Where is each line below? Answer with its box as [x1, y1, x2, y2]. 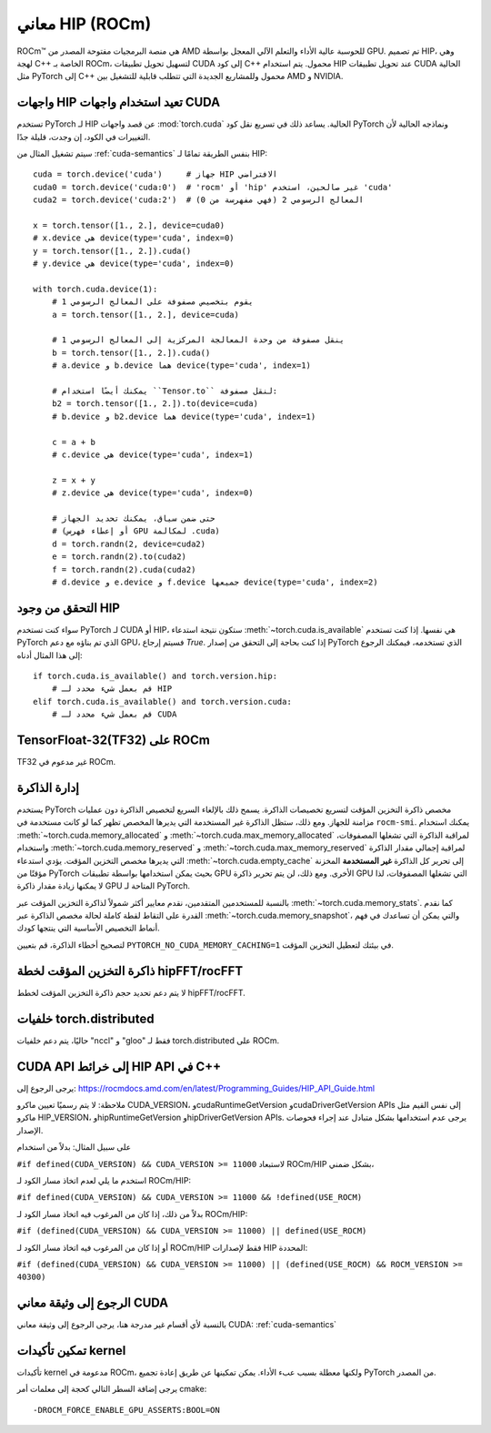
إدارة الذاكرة [16, 779, 79, 796]
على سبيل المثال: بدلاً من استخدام [16, 1142, 132, 1153]
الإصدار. [16, 1124, 44, 1135]
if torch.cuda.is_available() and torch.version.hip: [33, 670, 277, 681]
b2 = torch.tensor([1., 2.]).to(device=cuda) [51, 399, 259, 409]
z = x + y [51, 474, 95, 485]
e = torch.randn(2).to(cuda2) [51, 552, 186, 562]
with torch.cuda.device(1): [33, 283, 158, 294]
